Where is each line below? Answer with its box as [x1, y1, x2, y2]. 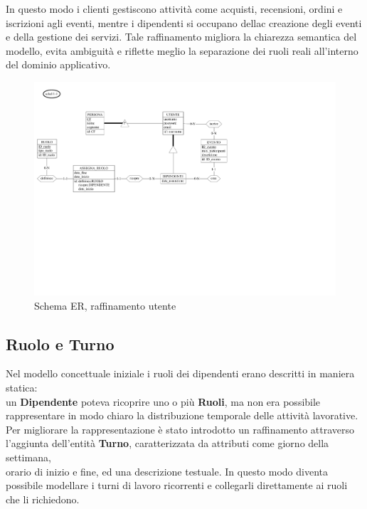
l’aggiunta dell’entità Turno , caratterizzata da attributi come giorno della [6, 436, 329, 451]
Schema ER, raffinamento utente [34, 298, 176, 313]
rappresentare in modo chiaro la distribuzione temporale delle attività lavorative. [6, 408, 358, 423]
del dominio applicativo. [6, 57, 111, 72]
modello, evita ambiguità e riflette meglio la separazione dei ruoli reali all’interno [6, 43, 358, 58]
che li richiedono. [6, 491, 80, 506]
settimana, [6, 449, 51, 464]
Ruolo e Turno [6, 332, 115, 355]
